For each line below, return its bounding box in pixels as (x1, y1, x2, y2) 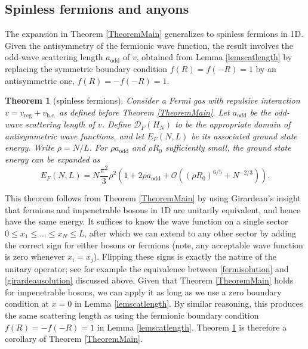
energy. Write (5, 141, 54, 154)
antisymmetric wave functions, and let (5, 129, 144, 142)
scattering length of (25, 118, 95, 130)
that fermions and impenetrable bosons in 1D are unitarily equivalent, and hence (5, 203, 301, 216)
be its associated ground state (191, 129, 297, 142)
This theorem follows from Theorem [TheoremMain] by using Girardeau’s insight (5, 192, 301, 204)
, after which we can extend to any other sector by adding (84, 226, 297, 239)
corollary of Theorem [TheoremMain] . (5, 332, 143, 345)
